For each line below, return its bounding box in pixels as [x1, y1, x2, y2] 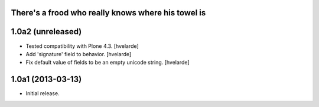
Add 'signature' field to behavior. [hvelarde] [25, 50, 132, 57]
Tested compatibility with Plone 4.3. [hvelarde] [25, 42, 139, 50]
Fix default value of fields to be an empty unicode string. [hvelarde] [25, 59, 190, 66]
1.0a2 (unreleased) [11, 27, 82, 37]
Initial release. [25, 90, 60, 97]
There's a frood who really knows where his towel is [11, 8, 206, 18]
